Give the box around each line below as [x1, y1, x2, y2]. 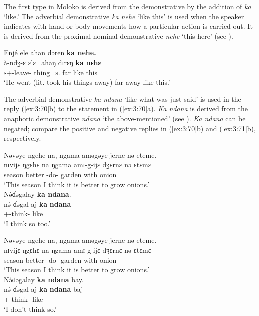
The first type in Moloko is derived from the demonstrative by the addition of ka [4, 1, 251, 11]
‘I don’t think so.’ [4, 303, 57, 314]
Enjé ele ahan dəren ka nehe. [4, 47, 96, 58]
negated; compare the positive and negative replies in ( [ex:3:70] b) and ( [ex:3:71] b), [4, 123, 256, 133]
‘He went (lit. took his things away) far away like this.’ [4, 77, 170, 87]
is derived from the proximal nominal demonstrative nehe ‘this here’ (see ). [4, 30, 233, 41]
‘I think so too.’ [4, 218, 51, 228]
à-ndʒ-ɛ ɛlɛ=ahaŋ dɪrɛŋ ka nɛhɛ [4, 57, 101, 67]
